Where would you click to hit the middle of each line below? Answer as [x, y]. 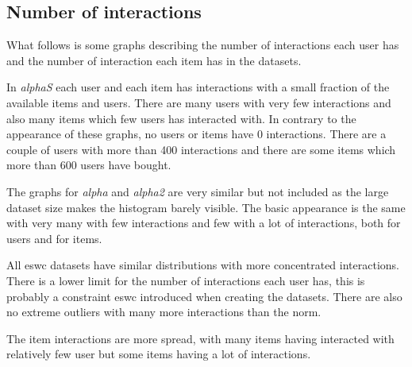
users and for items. [54, 238]
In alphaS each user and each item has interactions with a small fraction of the [198, 87]
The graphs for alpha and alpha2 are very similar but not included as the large [198, 191]
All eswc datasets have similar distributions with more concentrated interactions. [203, 265]
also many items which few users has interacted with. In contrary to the [181, 118]
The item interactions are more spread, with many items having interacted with [200, 338]
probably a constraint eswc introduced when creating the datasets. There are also [204, 296]
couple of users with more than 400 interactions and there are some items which [201, 149]
